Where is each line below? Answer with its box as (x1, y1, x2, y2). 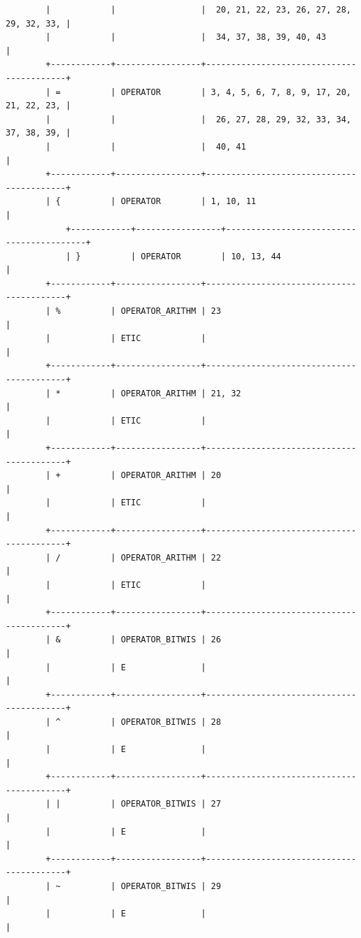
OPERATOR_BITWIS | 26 (120, 635, 221, 645)
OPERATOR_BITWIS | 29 (120, 881, 221, 891)
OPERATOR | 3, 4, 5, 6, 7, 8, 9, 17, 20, (120, 87, 351, 97)
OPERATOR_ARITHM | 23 (120, 306, 221, 317)
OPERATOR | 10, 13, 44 (141, 251, 281, 261)
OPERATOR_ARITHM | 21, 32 (120, 388, 241, 398)
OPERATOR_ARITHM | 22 (120, 552, 221, 563)
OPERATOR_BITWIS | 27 (120, 799, 221, 809)
